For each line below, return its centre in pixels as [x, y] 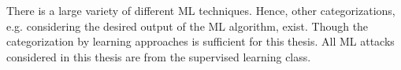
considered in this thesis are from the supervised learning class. [159, 56]
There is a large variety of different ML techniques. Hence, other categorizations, [201, 10]
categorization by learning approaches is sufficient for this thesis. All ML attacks [200, 41]
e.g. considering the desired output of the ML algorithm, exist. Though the [188, 26]
